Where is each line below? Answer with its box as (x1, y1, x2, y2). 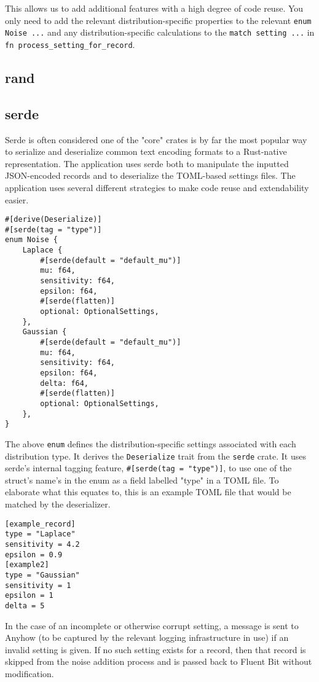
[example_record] (5, 519, 76, 528)
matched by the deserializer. (5, 498, 111, 511)
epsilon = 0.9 (5, 550, 63, 559)
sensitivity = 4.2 (5, 539, 80, 549)
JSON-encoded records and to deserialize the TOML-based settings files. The (5, 169, 296, 182)
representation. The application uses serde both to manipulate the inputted (5, 157, 289, 170)
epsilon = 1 (5, 591, 53, 600)
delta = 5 (5, 601, 45, 610)
